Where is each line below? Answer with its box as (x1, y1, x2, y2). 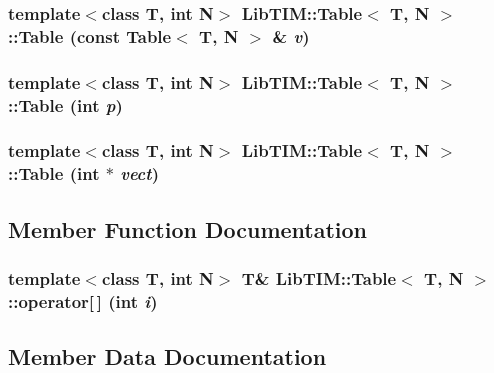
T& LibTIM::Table (241, 266, 397, 290)
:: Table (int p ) (8, 92, 123, 117)
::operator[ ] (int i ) (8, 288, 158, 313)
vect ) (120, 161, 159, 186)
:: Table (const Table (8, 23, 172, 48)
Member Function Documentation (8, 213, 368, 244)
